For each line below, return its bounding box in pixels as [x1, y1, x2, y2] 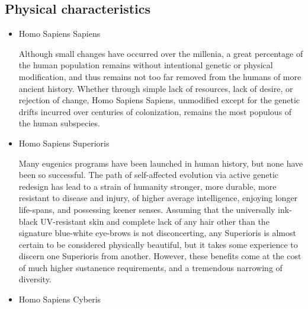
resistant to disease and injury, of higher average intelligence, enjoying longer [18, 192, 298, 204]
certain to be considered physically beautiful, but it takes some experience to [18, 238, 298, 250]
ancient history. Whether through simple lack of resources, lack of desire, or [18, 82, 293, 94]
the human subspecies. [18, 117, 100, 129]
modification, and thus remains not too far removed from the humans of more [18, 70, 301, 82]
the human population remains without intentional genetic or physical [18, 59, 273, 71]
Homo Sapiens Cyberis [18, 293, 101, 305]
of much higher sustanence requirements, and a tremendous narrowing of [18, 261, 283, 273]
